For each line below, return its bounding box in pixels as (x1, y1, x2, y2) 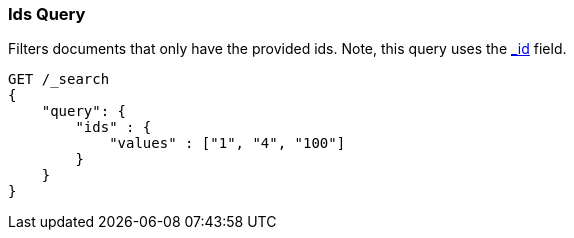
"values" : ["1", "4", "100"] (109, 135, 346, 152)
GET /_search (8, 71, 110, 88)
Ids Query (8, 4, 86, 24)
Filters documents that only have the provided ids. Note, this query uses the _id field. (8, 40, 567, 58)
